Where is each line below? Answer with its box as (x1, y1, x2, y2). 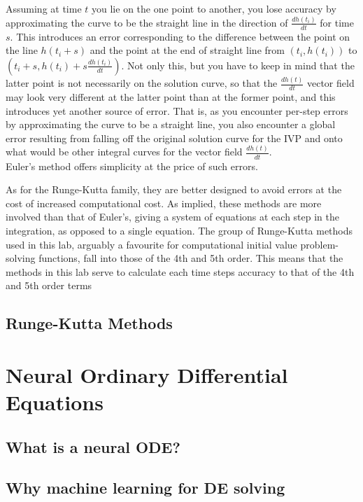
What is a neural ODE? (6, 435, 180, 457)
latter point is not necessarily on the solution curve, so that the (6, 76, 278, 90)
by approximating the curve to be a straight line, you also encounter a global (6, 117, 336, 132)
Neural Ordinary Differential (6, 360, 288, 389)
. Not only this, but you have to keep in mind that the (121, 57, 355, 72)
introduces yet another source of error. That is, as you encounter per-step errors (6, 103, 348, 118)
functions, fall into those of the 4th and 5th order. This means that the (38, 251, 343, 265)
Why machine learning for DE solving (6, 477, 285, 498)
